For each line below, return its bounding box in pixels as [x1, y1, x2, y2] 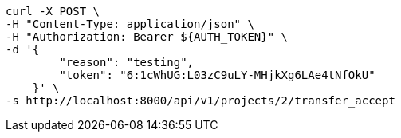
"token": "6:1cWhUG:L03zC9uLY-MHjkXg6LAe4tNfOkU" [59, 69, 375, 81]
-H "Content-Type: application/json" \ [6, 18, 254, 30]
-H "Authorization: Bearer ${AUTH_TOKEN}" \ [6, 30, 289, 43]
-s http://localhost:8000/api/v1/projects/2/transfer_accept [6, 94, 395, 107]
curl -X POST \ [6, 5, 100, 18]
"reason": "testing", [59, 56, 195, 69]
